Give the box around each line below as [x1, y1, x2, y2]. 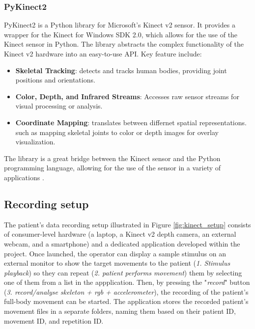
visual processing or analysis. [15, 101, 103, 111]
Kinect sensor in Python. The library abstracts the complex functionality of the [4, 39, 244, 49]
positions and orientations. [15, 75, 95, 85]
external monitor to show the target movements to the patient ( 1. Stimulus [4, 258, 230, 268]
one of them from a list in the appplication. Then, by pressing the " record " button [4, 277, 250, 287]
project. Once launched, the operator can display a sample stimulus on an [4, 248, 226, 258]
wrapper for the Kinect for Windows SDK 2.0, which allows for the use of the [4, 29, 238, 39]
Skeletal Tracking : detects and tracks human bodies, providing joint [15, 65, 227, 75]
